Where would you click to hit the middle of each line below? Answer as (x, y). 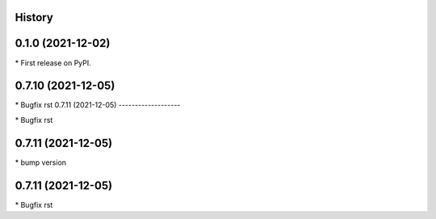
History (34, 17)
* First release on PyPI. (53, 63)
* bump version (41, 162)
